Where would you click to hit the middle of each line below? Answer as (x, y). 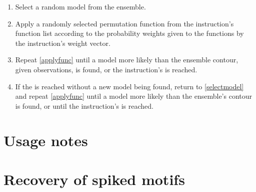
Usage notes (46, 140)
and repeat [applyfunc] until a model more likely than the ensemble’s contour (133, 96)
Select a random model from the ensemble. (80, 6)
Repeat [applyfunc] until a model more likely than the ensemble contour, (127, 60)
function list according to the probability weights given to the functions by (129, 33)
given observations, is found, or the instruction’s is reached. (106, 69)
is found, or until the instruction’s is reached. (84, 105)
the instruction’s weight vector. (63, 43)
